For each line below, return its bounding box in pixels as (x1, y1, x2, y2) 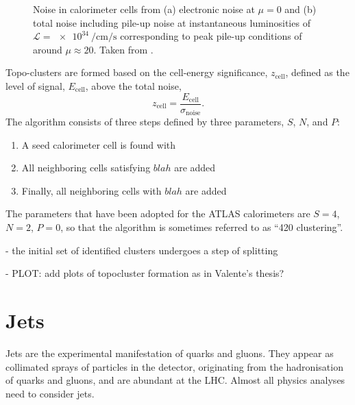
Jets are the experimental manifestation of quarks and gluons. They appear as (5, 345, 334, 360)
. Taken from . (93, 42, 154, 56)
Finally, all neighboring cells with (21, 183, 162, 197)
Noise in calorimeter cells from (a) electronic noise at (33, 2, 255, 16)
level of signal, (5, 78, 65, 93)
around (33, 42, 62, 56)
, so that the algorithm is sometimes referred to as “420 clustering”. (60, 220, 343, 234)
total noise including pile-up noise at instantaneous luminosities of (33, 15, 310, 29)
